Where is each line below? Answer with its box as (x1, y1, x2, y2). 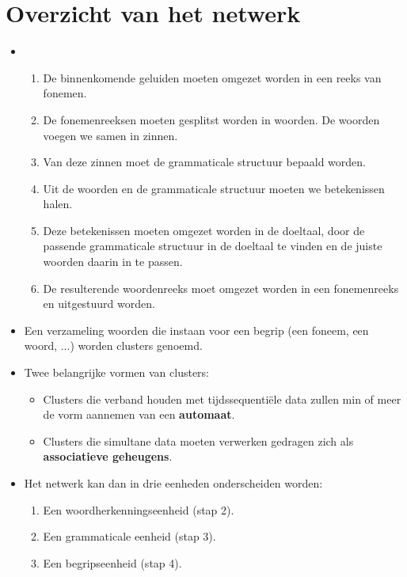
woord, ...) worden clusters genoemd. (24, 337, 203, 354)
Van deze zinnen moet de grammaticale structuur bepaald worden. (43, 154, 366, 170)
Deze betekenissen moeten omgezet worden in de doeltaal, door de (43, 222, 365, 238)
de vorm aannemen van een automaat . (43, 406, 235, 423)
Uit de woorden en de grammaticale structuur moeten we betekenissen (43, 180, 385, 196)
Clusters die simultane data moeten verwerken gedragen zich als (43, 432, 354, 449)
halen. (43, 195, 73, 212)
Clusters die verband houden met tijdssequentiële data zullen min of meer (43, 390, 401, 407)
